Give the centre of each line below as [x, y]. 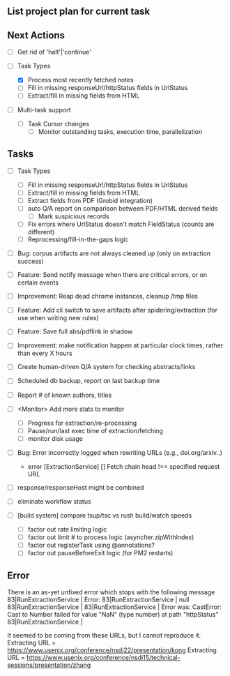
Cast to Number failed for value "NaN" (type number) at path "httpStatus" [113, 615]
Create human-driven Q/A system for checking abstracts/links [106, 367]
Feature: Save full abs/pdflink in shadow [75, 331]
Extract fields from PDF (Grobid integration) [90, 200]
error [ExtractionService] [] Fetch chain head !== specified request [124, 466]
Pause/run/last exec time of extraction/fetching [95, 430]
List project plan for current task [79, 12]
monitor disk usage [55, 438]
